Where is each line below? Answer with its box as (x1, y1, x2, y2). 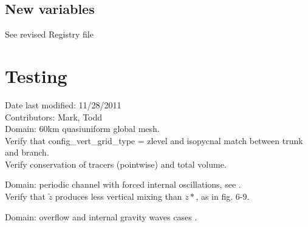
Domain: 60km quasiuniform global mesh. (5, 122, 160, 135)
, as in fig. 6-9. (196, 190, 250, 203)
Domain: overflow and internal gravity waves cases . (5, 210, 197, 223)
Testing (5, 63, 67, 88)
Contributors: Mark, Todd (5, 110, 103, 123)
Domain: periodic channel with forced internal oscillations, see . (5, 178, 241, 191)
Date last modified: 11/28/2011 (5, 98, 121, 111)
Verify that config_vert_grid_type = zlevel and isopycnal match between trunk (5, 134, 303, 146)
